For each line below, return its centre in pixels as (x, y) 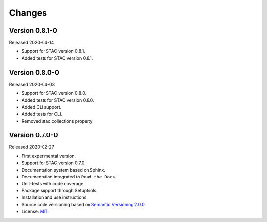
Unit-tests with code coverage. (53, 183)
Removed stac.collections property (57, 121)
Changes (28, 13)
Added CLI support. (42, 107)
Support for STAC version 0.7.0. (54, 163)
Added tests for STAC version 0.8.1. (57, 58)
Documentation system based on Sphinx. (64, 170)
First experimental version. (49, 156)
